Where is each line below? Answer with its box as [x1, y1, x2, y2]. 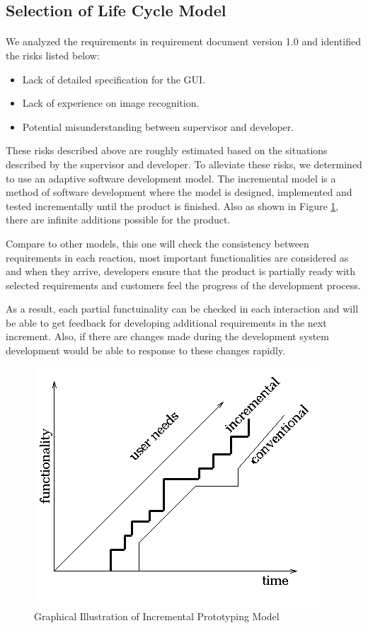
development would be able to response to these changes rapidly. [6, 343, 286, 358]
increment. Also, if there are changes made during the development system [6, 329, 329, 344]
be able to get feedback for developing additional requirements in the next [6, 315, 327, 330]
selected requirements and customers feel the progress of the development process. [6, 277, 361, 292]
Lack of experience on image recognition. [22, 95, 200, 110]
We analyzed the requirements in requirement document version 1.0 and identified [6, 34, 362, 49]
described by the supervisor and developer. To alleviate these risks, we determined [6, 156, 362, 171]
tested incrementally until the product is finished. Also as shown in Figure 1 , [6, 198, 339, 213]
